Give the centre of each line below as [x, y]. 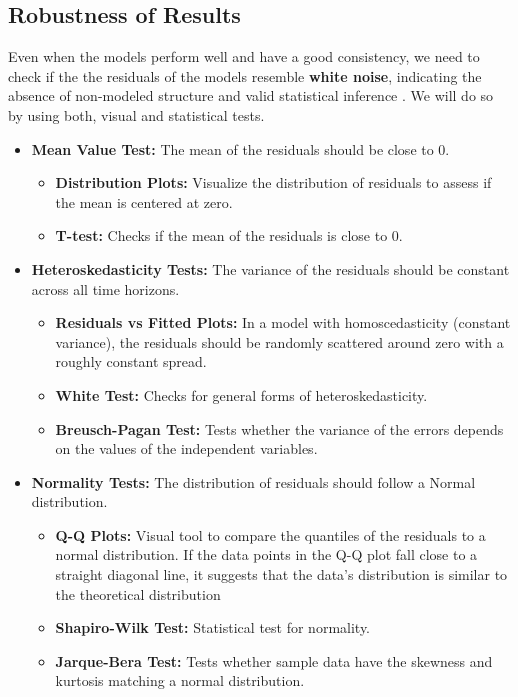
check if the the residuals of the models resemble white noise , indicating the [245, 75]
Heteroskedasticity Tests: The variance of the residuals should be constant [270, 268]
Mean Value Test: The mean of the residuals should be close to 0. [240, 148]
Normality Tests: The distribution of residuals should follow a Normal [253, 481]
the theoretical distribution [138, 593]
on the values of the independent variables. [186, 448]
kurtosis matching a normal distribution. [180, 680]
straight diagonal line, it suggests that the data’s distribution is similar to [281, 574]
